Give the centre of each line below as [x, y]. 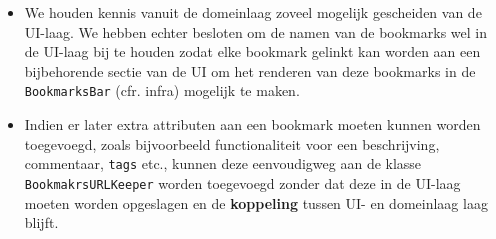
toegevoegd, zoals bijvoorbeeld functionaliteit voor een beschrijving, [232, 143]
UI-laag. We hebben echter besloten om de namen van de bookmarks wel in [255, 31]
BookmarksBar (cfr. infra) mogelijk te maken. [162, 90]
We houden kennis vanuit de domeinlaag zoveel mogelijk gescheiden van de [253, 12]
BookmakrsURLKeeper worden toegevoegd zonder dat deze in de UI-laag [242, 182]
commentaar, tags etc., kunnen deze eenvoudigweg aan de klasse [223, 163]
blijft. [41, 222]
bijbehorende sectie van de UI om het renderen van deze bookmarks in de [250, 70]
